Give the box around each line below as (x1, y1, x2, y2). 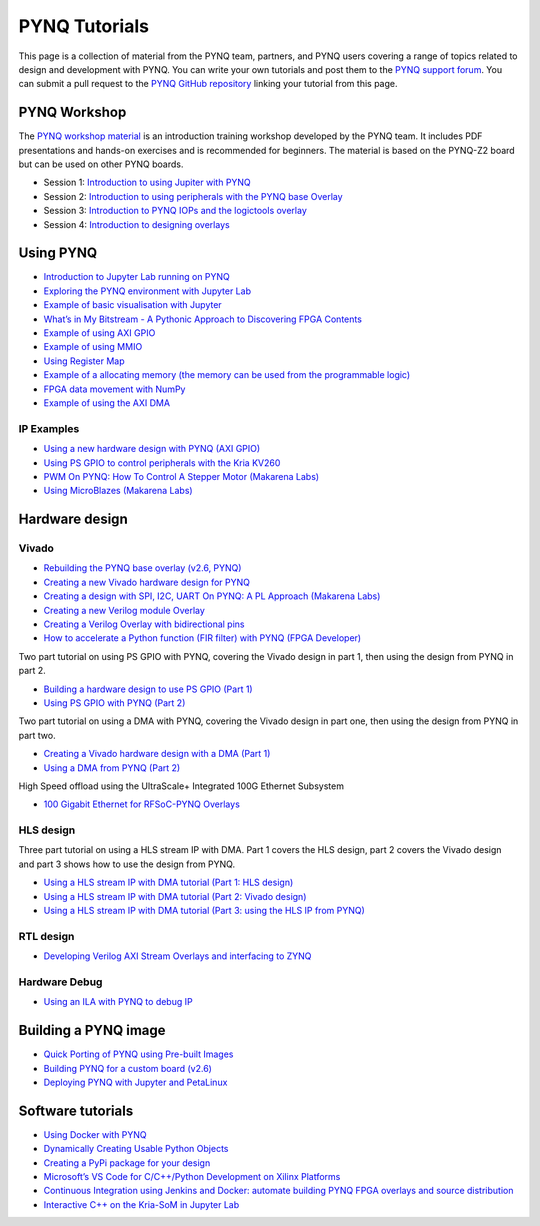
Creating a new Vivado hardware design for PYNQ (43, 576, 250, 588)
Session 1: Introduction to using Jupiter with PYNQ (43, 176, 252, 189)
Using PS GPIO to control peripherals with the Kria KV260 (43, 456, 281, 469)
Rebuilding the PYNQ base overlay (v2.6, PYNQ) (43, 562, 242, 574)
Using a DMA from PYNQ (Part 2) (43, 761, 181, 774)
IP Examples (18, 421, 80, 435)
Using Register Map (43, 355, 125, 367)
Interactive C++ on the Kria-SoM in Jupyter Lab (43, 1198, 240, 1210)
